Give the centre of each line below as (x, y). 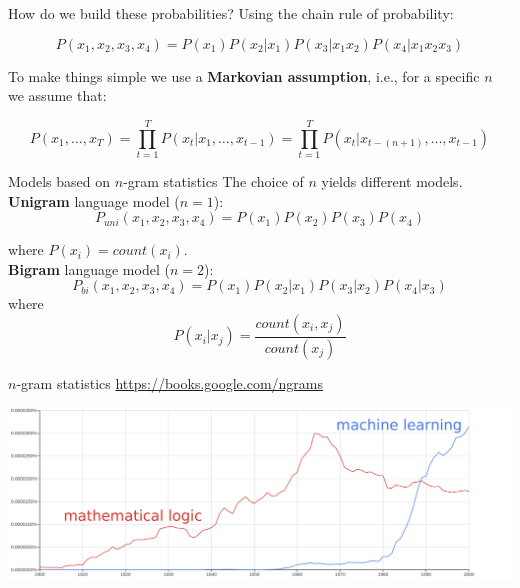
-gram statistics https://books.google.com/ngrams (170, 382)
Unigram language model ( (94, 200)
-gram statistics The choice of (213, 180)
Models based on (59, 180)
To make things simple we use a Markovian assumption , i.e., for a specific (244, 75)
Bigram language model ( (89, 268)
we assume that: (57, 95)
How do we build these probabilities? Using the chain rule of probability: (231, 13)
